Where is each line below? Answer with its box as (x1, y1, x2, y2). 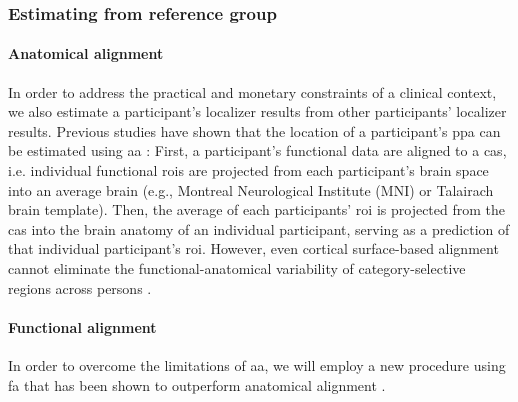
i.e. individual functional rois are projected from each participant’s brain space (8, 160, 489, 181)
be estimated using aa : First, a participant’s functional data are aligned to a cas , (8, 140, 507, 161)
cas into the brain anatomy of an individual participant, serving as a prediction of (8, 218, 510, 239)
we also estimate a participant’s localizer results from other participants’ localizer (8, 101, 507, 122)
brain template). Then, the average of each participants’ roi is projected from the (8, 199, 506, 220)
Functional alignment (8, 316, 157, 337)
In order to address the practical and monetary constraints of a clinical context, (8, 81, 497, 102)
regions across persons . (8, 277, 152, 298)
